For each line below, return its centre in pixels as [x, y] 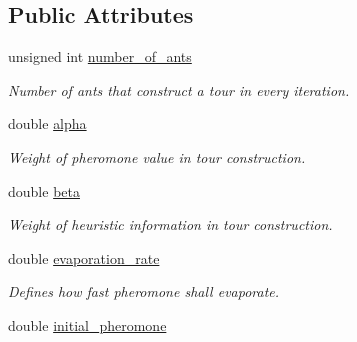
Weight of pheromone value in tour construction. [157, 156]
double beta [44, 190]
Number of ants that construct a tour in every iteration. [179, 89]
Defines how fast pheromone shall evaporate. [144, 291]
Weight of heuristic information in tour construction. [170, 224]
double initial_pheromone [87, 324]
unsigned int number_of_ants [100, 56]
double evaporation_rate [84, 257]
